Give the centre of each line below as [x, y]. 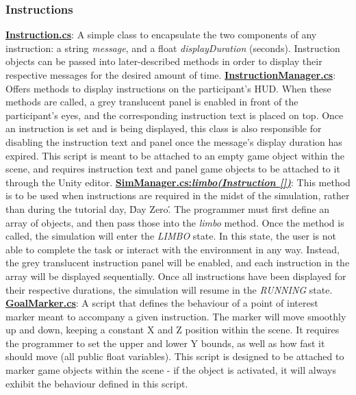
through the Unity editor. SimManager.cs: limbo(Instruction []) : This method [178, 182]
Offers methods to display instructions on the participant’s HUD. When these [168, 88]
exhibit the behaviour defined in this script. [97, 383]
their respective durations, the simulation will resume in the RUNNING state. [169, 289]
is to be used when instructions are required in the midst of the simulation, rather [178, 195]
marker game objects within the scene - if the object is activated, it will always [171, 370]
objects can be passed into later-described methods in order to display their [164, 61]
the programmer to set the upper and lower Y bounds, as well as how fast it [165, 343]
